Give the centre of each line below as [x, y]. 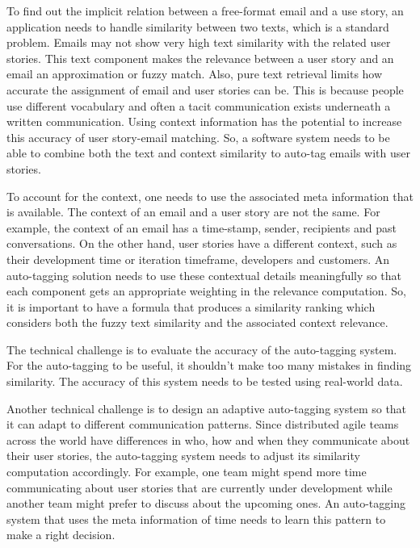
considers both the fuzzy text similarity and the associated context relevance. [197, 322]
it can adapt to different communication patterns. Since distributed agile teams [203, 424]
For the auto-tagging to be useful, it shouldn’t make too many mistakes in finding [209, 365]
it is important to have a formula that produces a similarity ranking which [191, 306]
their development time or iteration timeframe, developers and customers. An [198, 259]
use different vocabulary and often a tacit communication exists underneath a [199, 105]
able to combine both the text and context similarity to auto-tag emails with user [209, 153]
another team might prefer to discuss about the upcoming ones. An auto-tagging [206, 503]
